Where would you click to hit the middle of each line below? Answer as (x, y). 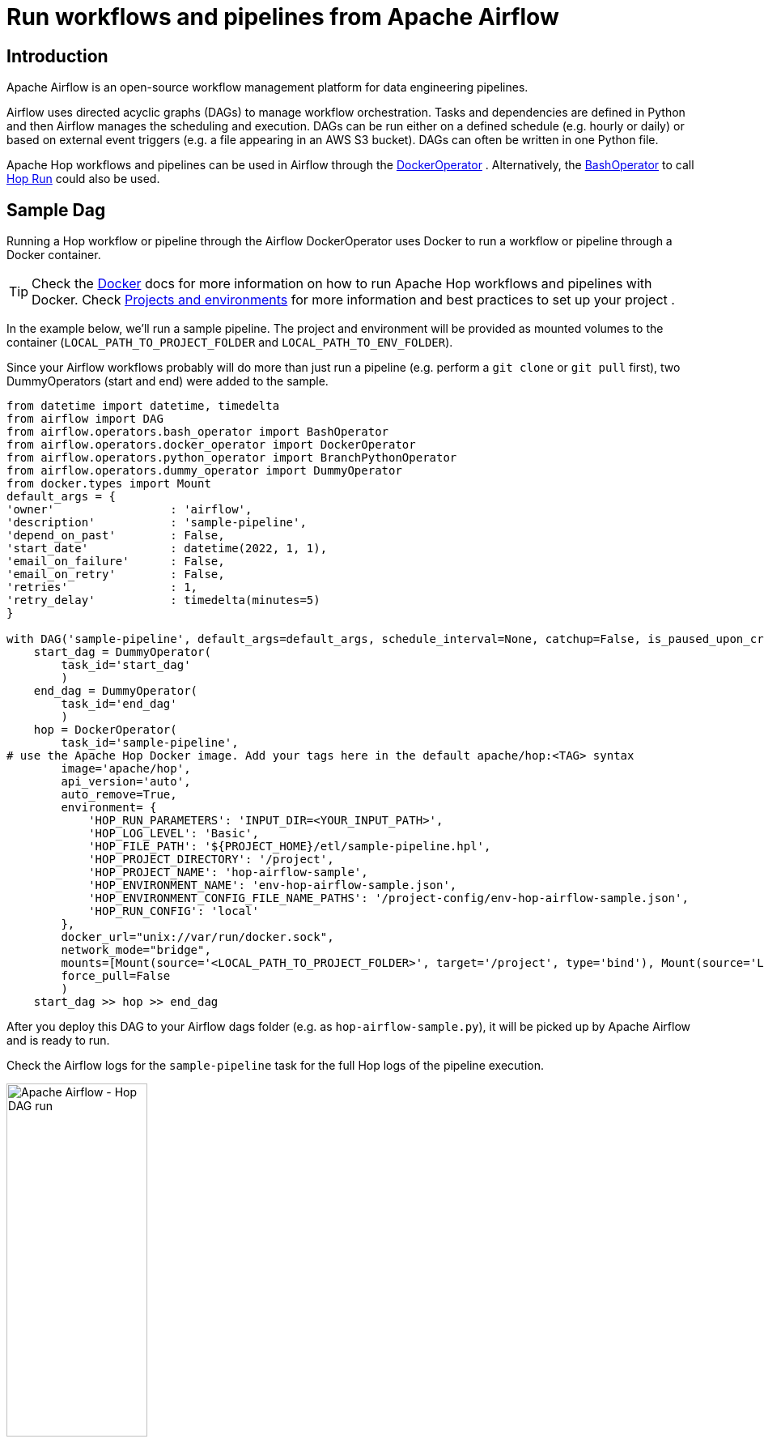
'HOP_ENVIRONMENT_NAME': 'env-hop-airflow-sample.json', (273, 885)
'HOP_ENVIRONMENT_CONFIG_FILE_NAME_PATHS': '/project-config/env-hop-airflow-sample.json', (388, 898)
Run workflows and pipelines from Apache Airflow (283, 17)
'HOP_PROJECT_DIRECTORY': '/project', (211, 860)
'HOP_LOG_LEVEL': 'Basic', (174, 834)
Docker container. (54, 255)
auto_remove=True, (119, 795)
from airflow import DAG (85, 419)
